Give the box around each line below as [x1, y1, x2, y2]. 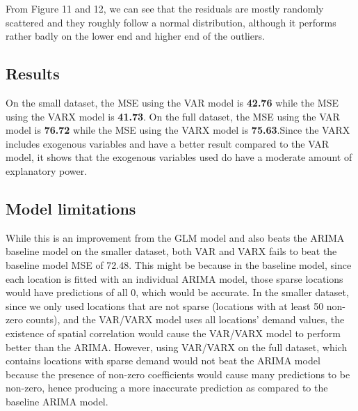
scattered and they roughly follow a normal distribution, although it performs [6, 15, 336, 29]
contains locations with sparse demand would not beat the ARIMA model [6, 353, 320, 368]
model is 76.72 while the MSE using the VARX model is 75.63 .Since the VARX [6, 123, 350, 137]
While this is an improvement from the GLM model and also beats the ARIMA [6, 230, 345, 245]
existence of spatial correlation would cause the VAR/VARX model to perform [6, 325, 341, 340]
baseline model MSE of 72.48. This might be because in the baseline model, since [6, 257, 352, 272]
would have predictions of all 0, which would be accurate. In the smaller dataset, [6, 285, 349, 300]
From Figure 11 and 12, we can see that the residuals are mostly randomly [6, 1, 324, 15]
